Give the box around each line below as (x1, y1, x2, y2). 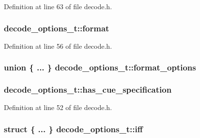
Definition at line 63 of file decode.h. (4, 1, 112, 11)
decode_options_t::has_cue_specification (4, 83, 172, 96)
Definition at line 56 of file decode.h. (4, 41, 112, 51)
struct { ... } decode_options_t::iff (4, 123, 143, 135)
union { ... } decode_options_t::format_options (4, 61, 196, 73)
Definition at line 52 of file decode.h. (4, 102, 112, 112)
